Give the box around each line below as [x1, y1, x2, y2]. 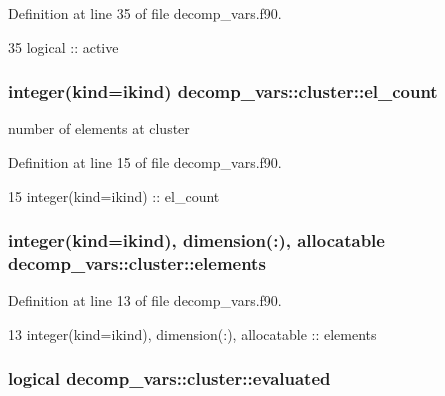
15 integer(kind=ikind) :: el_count [8, 185, 220, 206]
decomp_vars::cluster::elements [8, 251, 266, 276]
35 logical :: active [8, 36, 119, 57]
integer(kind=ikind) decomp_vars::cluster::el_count [8, 79, 438, 104]
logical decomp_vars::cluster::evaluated [8, 366, 331, 391]
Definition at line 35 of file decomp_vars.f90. [8, 3, 282, 23]
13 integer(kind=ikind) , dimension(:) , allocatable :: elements [8, 323, 377, 344]
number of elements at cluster [8, 118, 190, 139]
